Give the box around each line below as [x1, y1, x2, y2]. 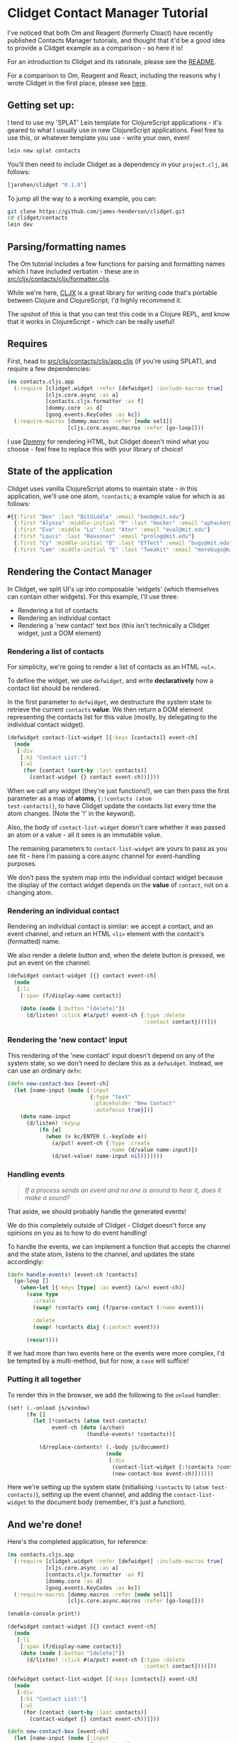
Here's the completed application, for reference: [7, 1538, 148, 1546]
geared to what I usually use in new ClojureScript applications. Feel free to [7, 126, 225, 134]
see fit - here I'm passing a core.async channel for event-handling [7, 852, 200, 861]
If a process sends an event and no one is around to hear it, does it [24, 1186, 222, 1194]
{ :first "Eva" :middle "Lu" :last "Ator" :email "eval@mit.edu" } [13, 526, 211, 534]
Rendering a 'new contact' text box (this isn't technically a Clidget [17, 621, 210, 630]
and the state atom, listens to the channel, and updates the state [7, 1250, 195, 1258]
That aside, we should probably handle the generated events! [7, 1207, 186, 1216]
